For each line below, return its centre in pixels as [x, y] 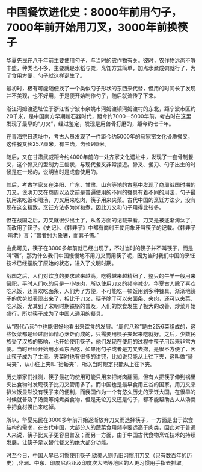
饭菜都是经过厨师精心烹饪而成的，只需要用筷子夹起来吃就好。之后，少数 [101, 334]
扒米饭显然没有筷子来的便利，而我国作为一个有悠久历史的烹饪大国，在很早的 [101, 392]
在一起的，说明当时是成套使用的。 [59, 172]
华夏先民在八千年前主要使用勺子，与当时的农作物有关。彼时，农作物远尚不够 [101, 60]
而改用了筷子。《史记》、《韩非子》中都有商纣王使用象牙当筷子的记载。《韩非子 [101, 227]
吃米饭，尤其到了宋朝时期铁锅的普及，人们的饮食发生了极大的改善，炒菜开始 [101, 306]
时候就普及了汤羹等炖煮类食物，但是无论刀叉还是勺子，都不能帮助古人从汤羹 [101, 399]
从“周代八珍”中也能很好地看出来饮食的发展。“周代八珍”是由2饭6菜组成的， [98, 326]
